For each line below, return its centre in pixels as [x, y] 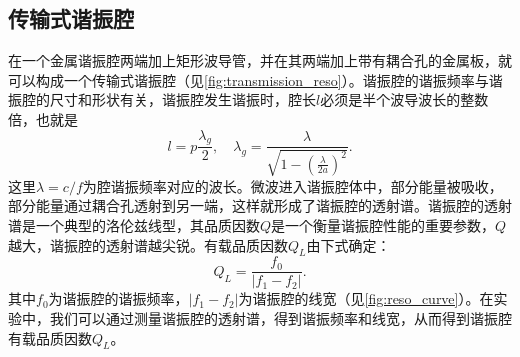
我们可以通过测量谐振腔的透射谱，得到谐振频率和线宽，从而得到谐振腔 [280, 318]
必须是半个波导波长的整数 [404, 99]
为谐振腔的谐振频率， [118, 298]
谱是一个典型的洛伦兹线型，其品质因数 [134, 224]
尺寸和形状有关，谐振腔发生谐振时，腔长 [182, 99]
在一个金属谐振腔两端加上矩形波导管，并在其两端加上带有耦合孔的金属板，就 [260, 60]
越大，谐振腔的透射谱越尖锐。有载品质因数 [148, 244]
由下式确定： [348, 244]
